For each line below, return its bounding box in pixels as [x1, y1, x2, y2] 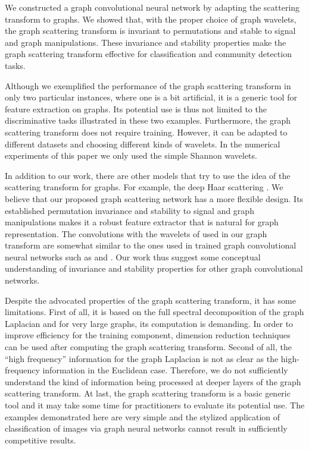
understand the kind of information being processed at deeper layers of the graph [5, 375, 301, 388]
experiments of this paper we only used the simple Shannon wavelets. [5, 149, 257, 162]
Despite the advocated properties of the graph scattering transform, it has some [5, 294, 296, 306]
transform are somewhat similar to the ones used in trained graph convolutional [5, 239, 296, 251]
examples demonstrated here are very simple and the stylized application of [5, 410, 280, 423]
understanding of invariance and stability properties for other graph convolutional [5, 262, 303, 275]
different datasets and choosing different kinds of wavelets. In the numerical [5, 137, 280, 150]
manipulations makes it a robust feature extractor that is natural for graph [5, 216, 279, 228]
